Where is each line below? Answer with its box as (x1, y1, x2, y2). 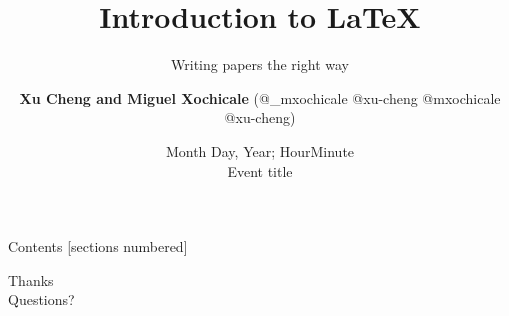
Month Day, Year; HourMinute (165, 140, 355, 161)
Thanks (8, 269, 54, 290)
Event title (227, 160, 293, 181)
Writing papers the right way (171, 54, 349, 75)
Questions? (8, 289, 75, 310)
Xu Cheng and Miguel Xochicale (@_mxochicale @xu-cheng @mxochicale (19, 87, 501, 108)
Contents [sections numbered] (8, 236, 188, 257)
